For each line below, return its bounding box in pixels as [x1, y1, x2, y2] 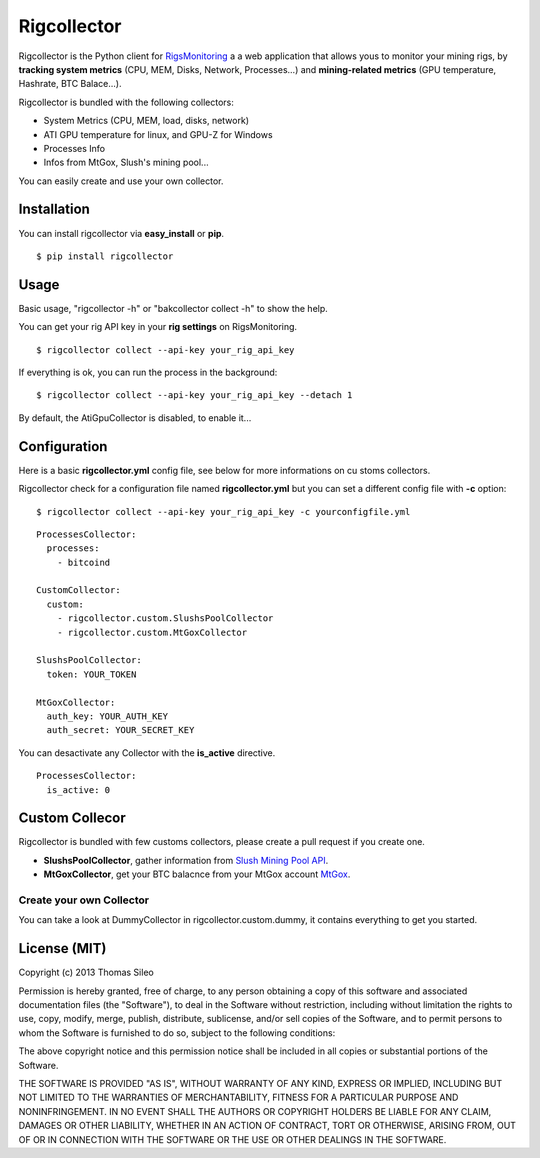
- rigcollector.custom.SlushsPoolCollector [56, 613, 274, 624]
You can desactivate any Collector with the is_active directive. [18, 746, 276, 759]
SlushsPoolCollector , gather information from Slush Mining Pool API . [43, 854, 329, 866]
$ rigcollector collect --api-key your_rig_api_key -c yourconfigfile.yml [36, 506, 411, 517]
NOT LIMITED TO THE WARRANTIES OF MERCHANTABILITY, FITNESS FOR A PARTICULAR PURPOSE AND [18, 1091, 459, 1104]
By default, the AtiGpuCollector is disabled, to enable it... [18, 411, 252, 424]
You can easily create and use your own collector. [18, 175, 224, 187]
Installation [18, 201, 90, 218]
